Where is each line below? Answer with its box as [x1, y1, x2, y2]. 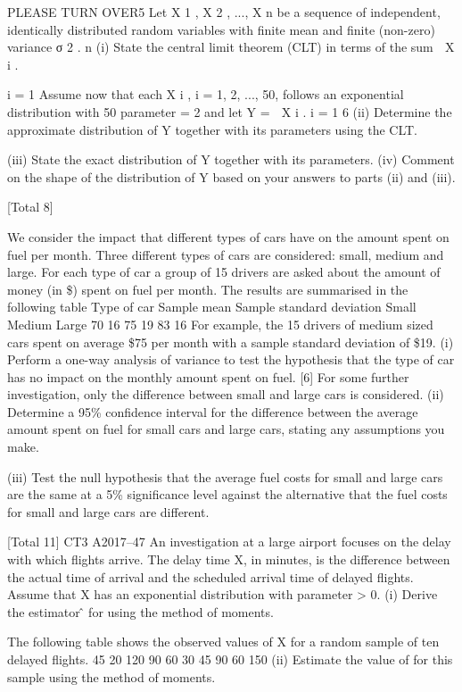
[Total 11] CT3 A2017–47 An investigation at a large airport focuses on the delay [7, 532, 451, 551]
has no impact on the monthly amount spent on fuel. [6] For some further [7, 367, 409, 386]
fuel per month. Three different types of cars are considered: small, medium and [7, 245, 444, 263]
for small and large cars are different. [7, 502, 210, 521]
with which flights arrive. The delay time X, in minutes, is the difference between [7, 550, 450, 569]
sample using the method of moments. [7, 667, 216, 686]
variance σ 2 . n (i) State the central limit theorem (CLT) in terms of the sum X [7, 38, 455, 56]
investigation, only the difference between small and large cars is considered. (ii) [7, 385, 444, 404]
